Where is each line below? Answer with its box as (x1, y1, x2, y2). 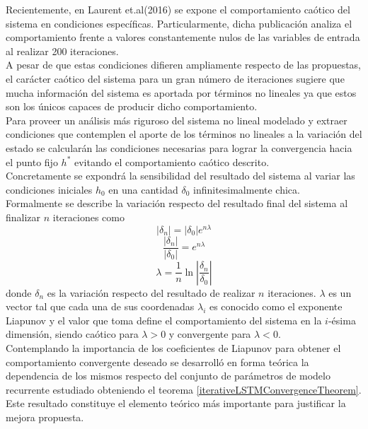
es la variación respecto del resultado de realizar (47, 285, 255, 300)
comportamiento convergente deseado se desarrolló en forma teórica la (6, 354, 309, 369)
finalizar (6, 209, 41, 224)
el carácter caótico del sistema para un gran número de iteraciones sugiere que (6, 71, 345, 86)
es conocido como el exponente (209, 299, 343, 314)
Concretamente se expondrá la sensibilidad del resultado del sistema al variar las (6, 168, 355, 183)
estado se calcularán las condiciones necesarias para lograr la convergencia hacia (6, 140, 352, 155)
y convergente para (168, 327, 251, 341)
